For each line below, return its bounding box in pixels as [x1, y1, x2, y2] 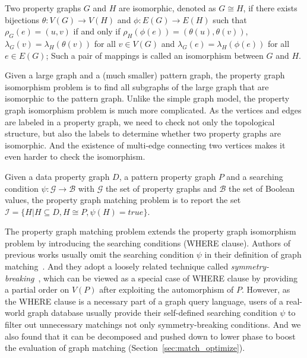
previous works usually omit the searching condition [5, 248, 194, 261]
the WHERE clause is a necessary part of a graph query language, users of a [5, 294, 284, 307]
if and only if [73, 25, 121, 37]
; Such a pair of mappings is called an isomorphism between [46, 49, 264, 61]
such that [213, 13, 247, 26]
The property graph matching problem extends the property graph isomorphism [5, 225, 296, 237]
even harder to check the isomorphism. [5, 150, 145, 163]
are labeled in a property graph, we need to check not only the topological [5, 115, 275, 128]
